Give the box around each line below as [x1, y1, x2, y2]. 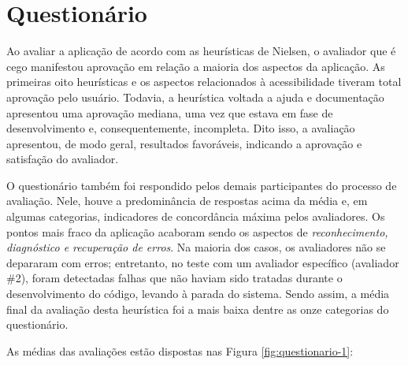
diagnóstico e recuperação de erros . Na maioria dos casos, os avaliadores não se [6, 239, 386, 255]
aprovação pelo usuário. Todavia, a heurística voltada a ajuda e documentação [6, 88, 384, 105]
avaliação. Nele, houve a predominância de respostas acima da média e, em [6, 192, 368, 209]
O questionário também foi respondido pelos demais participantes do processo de [6, 177, 397, 193]
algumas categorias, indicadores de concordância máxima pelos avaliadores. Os [6, 208, 385, 225]
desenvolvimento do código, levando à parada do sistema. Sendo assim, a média [6, 285, 390, 302]
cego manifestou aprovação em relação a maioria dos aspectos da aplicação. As [6, 58, 385, 74]
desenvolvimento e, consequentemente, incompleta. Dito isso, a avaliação [6, 120, 355, 136]
